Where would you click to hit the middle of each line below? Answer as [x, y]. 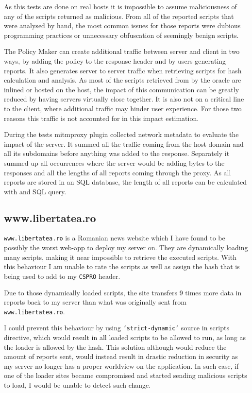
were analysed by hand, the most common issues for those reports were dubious [122, 26]
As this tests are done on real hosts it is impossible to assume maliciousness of [120, 6]
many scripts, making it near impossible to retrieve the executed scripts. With [120, 257]
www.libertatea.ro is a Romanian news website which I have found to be [115, 238]
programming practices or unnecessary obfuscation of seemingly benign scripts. [121, 35]
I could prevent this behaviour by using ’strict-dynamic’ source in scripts [117, 328]
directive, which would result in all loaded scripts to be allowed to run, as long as [125, 337]
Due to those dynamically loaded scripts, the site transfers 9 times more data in [123, 292]
